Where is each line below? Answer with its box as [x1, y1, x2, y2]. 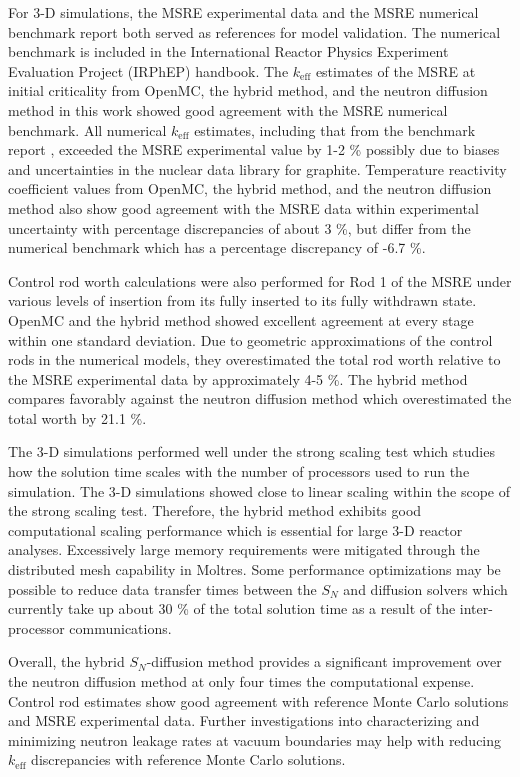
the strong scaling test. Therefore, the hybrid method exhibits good [8, 500, 422, 521]
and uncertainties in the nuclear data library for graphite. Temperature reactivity [8, 158, 507, 179]
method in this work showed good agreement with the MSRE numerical [8, 99, 448, 120]
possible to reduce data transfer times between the [8, 578, 317, 599]
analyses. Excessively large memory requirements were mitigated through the [8, 539, 480, 560]
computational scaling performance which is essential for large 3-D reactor [8, 519, 463, 540]
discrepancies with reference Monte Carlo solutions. [31, 749, 346, 770]
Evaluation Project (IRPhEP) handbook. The [8, 60, 289, 81]
